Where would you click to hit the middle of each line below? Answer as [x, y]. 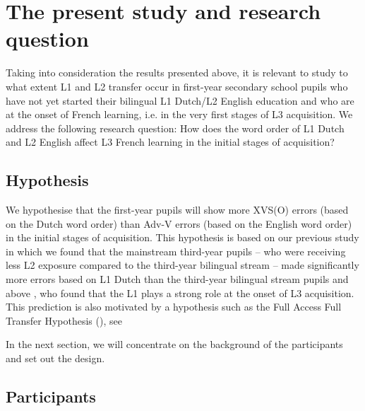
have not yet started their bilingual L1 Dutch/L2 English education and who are [180, 100]
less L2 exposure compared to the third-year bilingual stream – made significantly [182, 265]
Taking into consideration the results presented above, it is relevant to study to [177, 73]
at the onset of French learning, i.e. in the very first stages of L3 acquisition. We [179, 114]
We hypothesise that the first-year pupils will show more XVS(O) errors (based [177, 210]
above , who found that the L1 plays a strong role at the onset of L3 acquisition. [180, 293]
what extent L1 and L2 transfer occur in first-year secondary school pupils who [177, 86]
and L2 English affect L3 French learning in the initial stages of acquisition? [170, 142]
